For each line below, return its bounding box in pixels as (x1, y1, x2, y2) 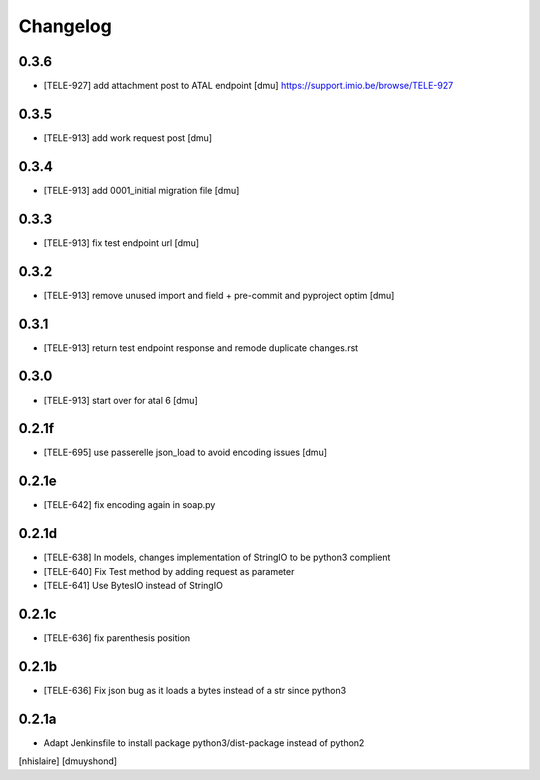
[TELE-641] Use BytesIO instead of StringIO (43, 580, 224, 591)
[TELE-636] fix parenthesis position (43, 631, 191, 644)
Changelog (18, 15, 112, 37)
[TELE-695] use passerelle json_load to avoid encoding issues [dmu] (43, 446, 328, 459)
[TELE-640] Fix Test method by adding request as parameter (43, 565, 295, 577)
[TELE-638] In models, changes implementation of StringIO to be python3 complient (43, 551, 391, 564)
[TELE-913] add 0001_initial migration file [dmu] (43, 184, 240, 196)
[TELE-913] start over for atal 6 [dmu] (43, 394, 199, 406)
